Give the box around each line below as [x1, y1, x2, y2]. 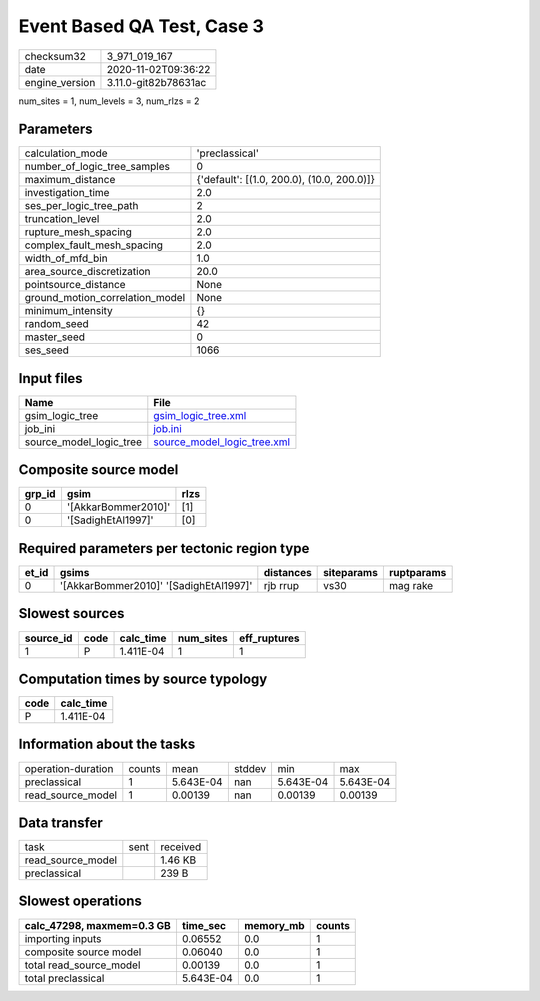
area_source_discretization [24, 265, 151, 279]
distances [263, 566, 312, 579]
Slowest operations [18, 893, 142, 910]
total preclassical [24, 971, 105, 985]
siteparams [323, 566, 379, 579]
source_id [24, 631, 73, 645]
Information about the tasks [18, 736, 196, 753]
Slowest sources [18, 605, 125, 622]
